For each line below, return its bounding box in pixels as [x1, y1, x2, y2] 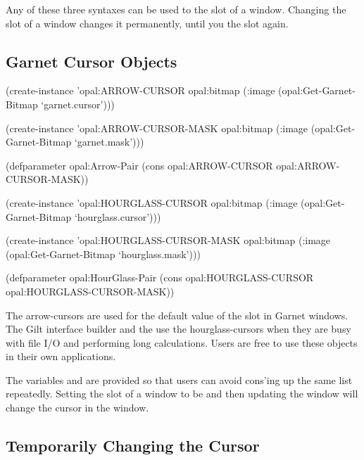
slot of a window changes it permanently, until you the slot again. [6, 15, 289, 30]
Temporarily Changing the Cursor [6, 435, 260, 456]
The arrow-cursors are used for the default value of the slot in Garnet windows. [6, 307, 349, 322]
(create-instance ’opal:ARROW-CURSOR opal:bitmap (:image [6, 83, 275, 98]
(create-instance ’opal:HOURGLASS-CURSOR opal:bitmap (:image [6, 195, 298, 210]
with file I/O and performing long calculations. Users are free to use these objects [6, 335, 358, 350]
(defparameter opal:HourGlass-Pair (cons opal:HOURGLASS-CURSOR [6, 270, 314, 285]
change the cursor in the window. [6, 400, 149, 415]
